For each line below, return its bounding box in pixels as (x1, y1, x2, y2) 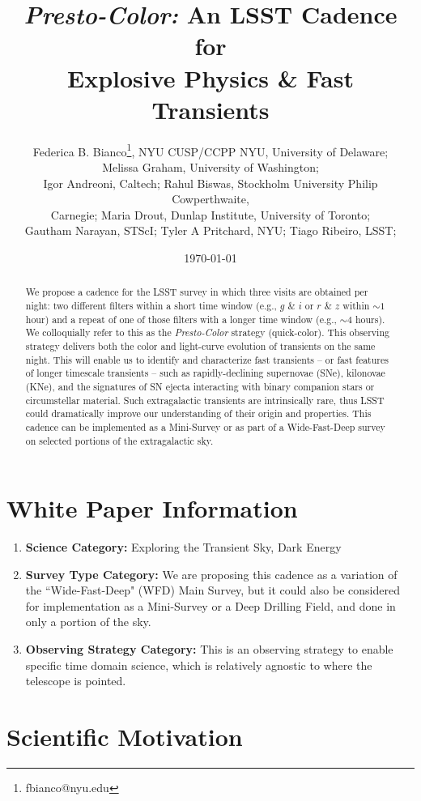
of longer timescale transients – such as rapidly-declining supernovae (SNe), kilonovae (25, 366, 385, 380)
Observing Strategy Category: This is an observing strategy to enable (25, 641, 393, 658)
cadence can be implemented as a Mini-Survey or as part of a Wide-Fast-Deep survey (25, 420, 385, 433)
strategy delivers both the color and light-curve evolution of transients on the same (25, 339, 376, 352)
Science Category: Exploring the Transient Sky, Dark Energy (25, 539, 342, 556)
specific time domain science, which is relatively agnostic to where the (25, 656, 372, 673)
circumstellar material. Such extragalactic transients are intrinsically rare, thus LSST (25, 393, 385, 407)
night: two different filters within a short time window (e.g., (25, 298, 277, 312)
